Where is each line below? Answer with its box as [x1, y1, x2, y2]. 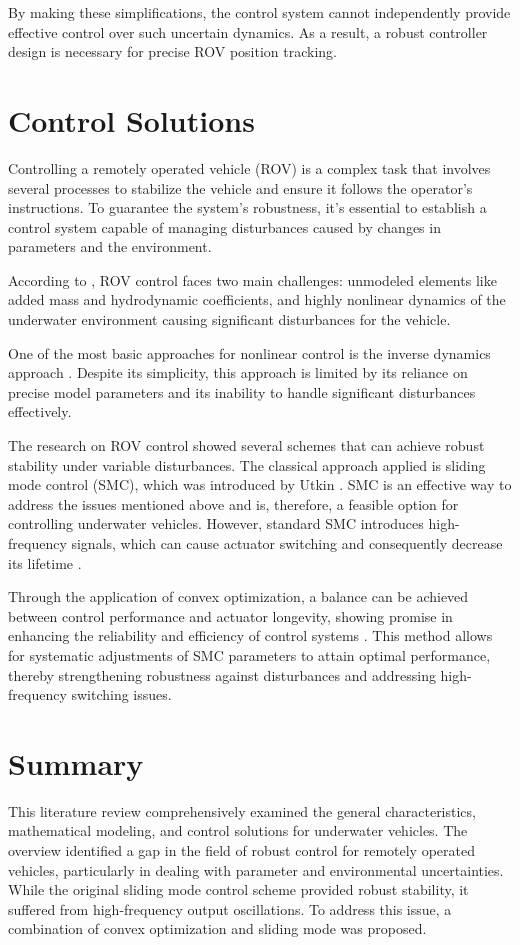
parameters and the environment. [8, 236, 212, 257]
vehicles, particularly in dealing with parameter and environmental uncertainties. [8, 859, 504, 880]
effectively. [8, 401, 72, 422]
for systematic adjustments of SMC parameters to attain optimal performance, [8, 644, 491, 665]
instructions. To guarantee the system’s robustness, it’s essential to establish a [8, 197, 487, 218]
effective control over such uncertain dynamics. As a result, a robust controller [8, 21, 488, 42]
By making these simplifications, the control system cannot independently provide [8, 2, 511, 22]
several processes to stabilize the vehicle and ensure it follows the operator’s [8, 177, 473, 198]
